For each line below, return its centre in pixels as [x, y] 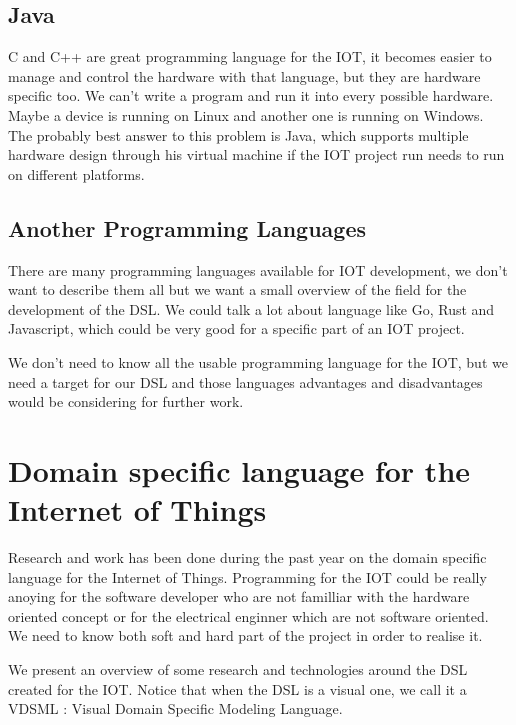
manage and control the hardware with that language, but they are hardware [244, 75]
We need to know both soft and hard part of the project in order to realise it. [245, 635]
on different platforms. [76, 173]
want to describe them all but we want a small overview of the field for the [237, 289]
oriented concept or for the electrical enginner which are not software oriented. [248, 615]
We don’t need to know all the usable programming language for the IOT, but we [258, 361]
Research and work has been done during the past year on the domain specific [247, 557]
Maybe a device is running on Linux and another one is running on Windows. [246, 114]
